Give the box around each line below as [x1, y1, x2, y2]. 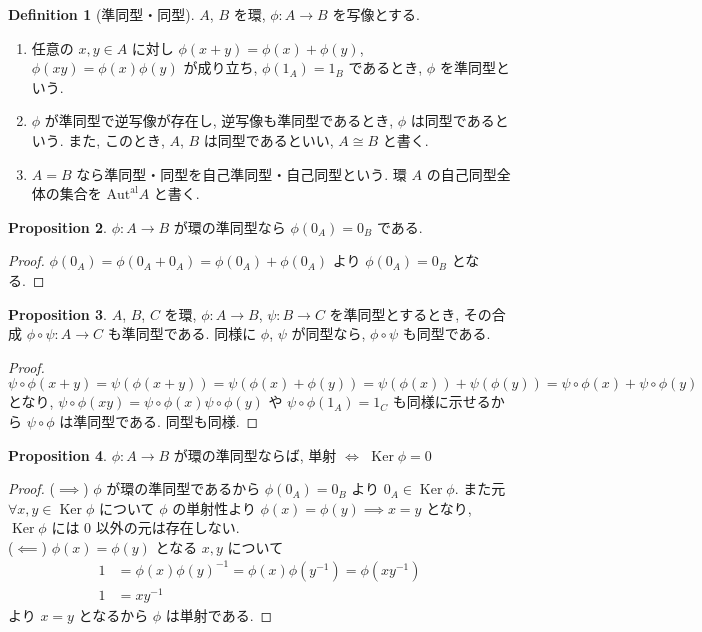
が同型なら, [291, 323, 366, 344]
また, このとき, [68, 129, 165, 150]
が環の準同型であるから [106, 478, 261, 499]
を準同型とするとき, [329, 303, 460, 324]
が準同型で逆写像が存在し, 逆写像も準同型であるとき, [44, 110, 394, 131]
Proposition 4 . [8, 444, 107, 465]
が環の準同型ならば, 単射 [173, 444, 337, 465]
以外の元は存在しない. [95, 517, 240, 538]
